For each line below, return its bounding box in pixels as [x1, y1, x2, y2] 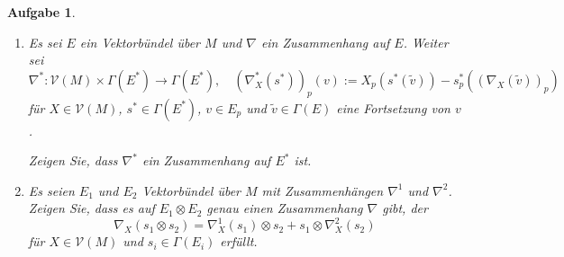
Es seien [28, 181, 75, 199]
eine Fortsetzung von [336, 98, 450, 117]
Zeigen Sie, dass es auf [28, 199, 155, 217]
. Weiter [403, 32, 449, 51]
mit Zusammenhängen [261, 181, 384, 199]
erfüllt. [220, 232, 258, 251]
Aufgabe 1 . [7, 3, 76, 21]
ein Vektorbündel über [79, 32, 201, 51]
